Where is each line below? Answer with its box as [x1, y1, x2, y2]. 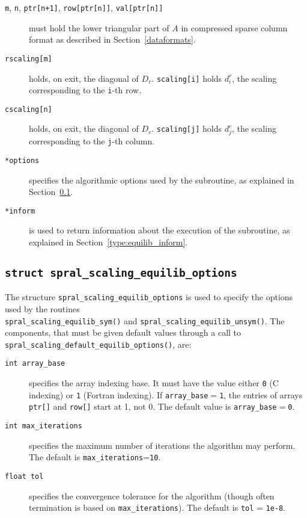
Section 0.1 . [29, 185, 73, 198]
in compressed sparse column [181, 21, 288, 34]
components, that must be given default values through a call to [5, 326, 242, 339]
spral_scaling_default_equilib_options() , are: [5, 338, 192, 350]
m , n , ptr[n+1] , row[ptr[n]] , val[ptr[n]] [5, 1, 163, 13]
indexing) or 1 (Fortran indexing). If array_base [29, 388, 208, 401]
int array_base [5, 359, 65, 368]
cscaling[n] [5, 105, 52, 114]
